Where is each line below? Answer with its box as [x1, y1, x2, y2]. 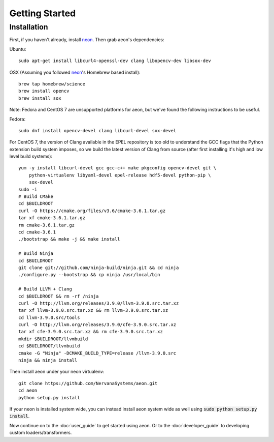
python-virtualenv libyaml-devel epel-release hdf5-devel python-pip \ [28, 172, 211, 178]
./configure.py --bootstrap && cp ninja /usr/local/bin [18, 272, 160, 278]
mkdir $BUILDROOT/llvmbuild [18, 336, 88, 342]
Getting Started [9, 8, 76, 19]
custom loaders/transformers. [9, 430, 72, 436]
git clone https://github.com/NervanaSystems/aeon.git [18, 380, 158, 386]
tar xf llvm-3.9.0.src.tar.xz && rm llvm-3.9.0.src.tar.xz [18, 308, 168, 313]
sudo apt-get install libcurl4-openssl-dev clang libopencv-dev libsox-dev [18, 58, 211, 64]
